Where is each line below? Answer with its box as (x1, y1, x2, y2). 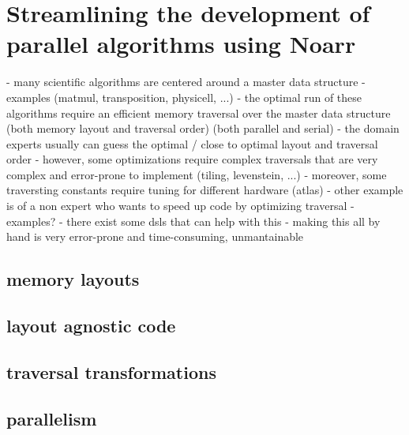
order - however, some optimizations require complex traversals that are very (6, 151, 378, 167)
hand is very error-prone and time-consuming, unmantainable (6, 228, 304, 245)
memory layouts (6, 267, 140, 291)
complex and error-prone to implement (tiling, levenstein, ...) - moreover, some (6, 166, 387, 182)
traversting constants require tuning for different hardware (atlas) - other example (6, 182, 403, 198)
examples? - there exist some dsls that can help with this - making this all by (6, 212, 381, 229)
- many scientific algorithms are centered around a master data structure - (6, 73, 366, 90)
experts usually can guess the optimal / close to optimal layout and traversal (6, 135, 378, 152)
